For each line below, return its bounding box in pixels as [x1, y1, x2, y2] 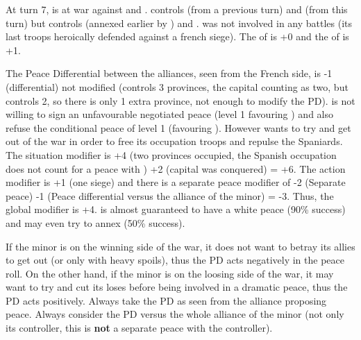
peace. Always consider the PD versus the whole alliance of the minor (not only [6, 307, 344, 321]
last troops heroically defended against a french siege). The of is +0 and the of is [6, 29, 349, 44]
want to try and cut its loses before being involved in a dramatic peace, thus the [6, 280, 348, 294]
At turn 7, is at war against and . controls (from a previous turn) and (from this [6, 2, 348, 16]
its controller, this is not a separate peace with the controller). [6, 321, 273, 335]
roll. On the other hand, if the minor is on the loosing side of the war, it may [6, 266, 334, 280]
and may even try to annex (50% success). [6, 215, 185, 230]
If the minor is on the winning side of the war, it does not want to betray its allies [6, 239, 355, 253]
